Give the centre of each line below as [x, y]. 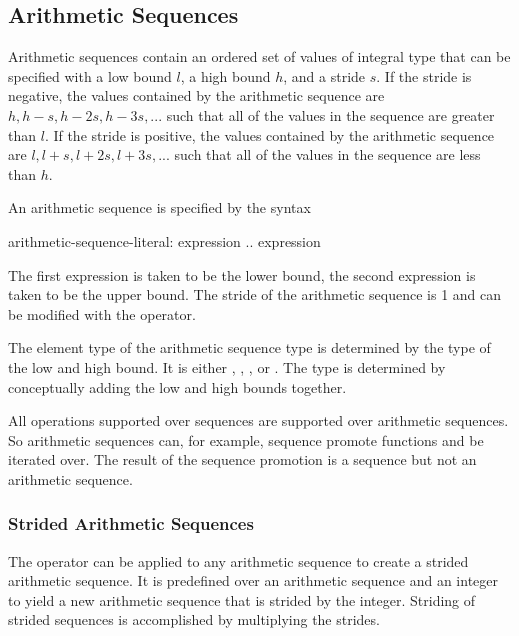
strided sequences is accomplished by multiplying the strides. [194, 619]
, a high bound [225, 75]
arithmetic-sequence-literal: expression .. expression [164, 240]
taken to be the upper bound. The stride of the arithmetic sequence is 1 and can [255, 294]
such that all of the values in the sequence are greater [330, 114]
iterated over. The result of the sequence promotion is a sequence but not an [242, 459]
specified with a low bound [90, 75]
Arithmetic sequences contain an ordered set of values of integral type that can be [259, 56]
